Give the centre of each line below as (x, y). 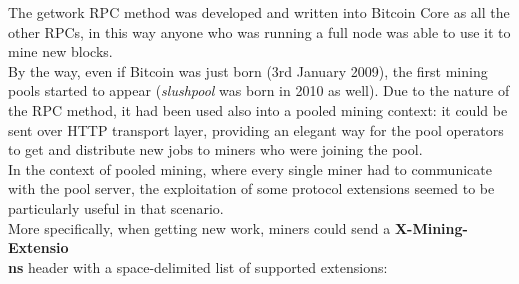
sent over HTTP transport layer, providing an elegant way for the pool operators (256, 129)
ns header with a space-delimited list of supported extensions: (198, 266)
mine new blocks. (60, 51)
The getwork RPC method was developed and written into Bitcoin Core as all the (259, 12)
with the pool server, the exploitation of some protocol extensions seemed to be (251, 188)
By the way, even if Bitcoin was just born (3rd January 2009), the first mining (248, 70)
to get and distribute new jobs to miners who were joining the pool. (215, 149)
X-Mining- (431, 227)
